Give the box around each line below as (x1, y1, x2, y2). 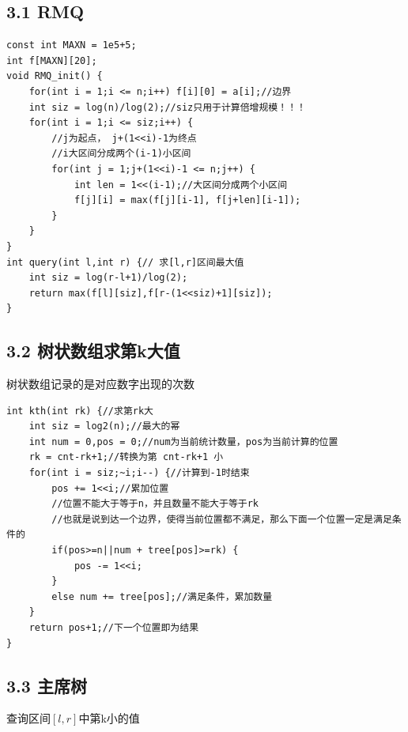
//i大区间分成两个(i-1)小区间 (51, 148, 191, 160)
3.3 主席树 (6, 673, 87, 697)
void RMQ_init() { (6, 70, 103, 82)
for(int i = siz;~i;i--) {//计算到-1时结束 (28, 467, 250, 479)
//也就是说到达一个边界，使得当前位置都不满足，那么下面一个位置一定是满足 (51, 513, 392, 525)
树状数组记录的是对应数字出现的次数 (6, 375, 195, 392)
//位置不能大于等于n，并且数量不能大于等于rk (51, 498, 259, 510)
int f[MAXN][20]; (6, 55, 97, 66)
